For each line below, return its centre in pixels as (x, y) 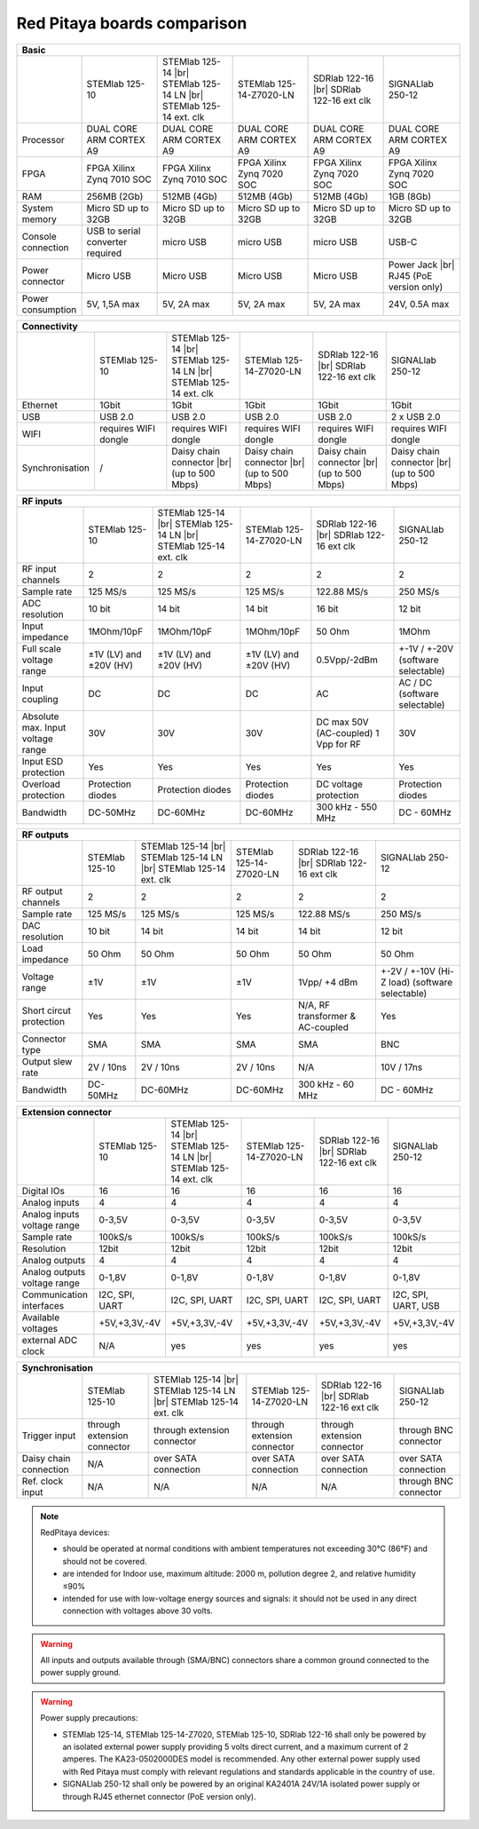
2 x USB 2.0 (416, 416)
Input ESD (43, 761)
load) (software (420, 982)
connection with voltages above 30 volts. (137, 1611)
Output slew (47, 1061)
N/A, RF (314, 1005)
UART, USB (416, 1305)
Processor (43, 139)
